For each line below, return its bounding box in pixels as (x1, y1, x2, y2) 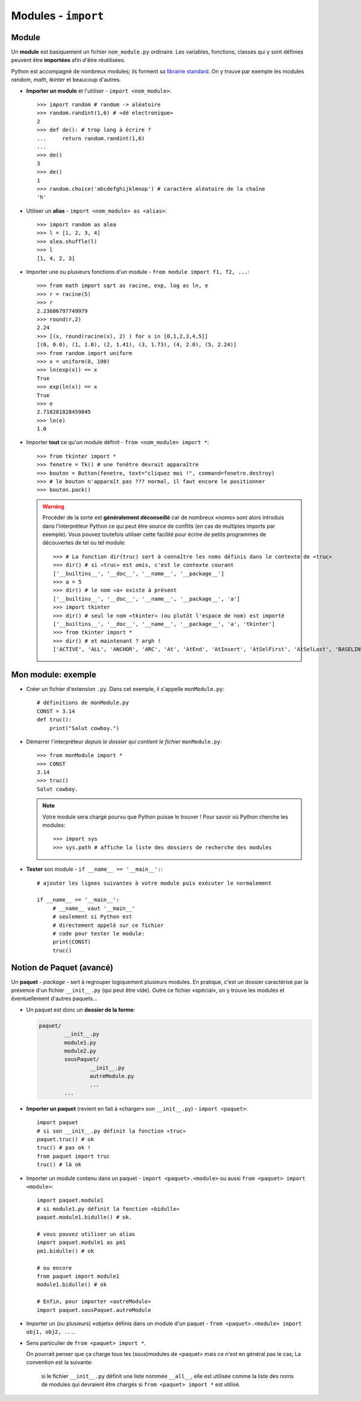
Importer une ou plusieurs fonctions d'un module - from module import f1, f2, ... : (26, 268, 250, 276)
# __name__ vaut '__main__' (52, 905, 135, 912)
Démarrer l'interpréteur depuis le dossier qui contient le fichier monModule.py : (26, 738, 222, 745)
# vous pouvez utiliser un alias (37, 1231, 135, 1237)
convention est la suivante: (26, 1359, 93, 1366)
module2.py (64, 1047, 96, 1054)
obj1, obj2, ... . (26, 1328, 76, 1335)
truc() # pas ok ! (37, 1144, 91, 1151)
